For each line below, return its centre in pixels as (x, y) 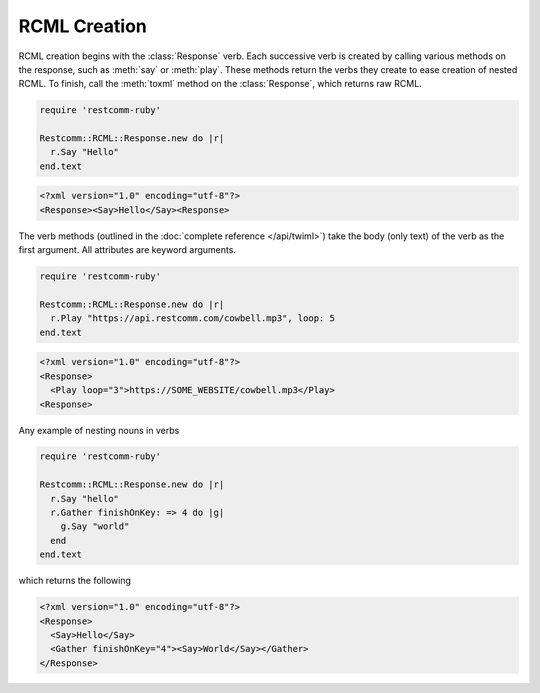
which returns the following (75, 581)
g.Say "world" (95, 526)
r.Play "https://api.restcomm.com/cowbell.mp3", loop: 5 (192, 318)
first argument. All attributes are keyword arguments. (127, 250)
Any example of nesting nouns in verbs (99, 430)
